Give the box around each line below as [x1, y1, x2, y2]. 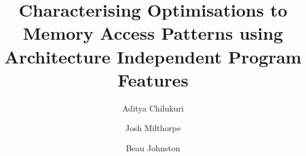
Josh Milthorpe [125, 122, 181, 134]
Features [117, 67, 189, 91]
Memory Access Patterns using [23, 21, 283, 45]
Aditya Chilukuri [122, 101, 184, 114]
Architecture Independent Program [4, 44, 302, 68]
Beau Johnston [126, 141, 180, 154]
